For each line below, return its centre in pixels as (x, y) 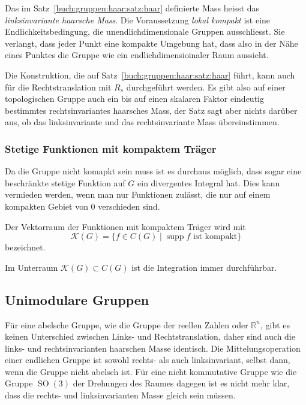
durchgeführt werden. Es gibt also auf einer (206, 87)
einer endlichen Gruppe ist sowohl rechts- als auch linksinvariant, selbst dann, (148, 360)
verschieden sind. (129, 206)
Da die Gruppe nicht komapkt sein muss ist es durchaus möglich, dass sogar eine (153, 171)
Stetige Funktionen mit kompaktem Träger (111, 148)
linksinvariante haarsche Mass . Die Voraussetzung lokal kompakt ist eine (138, 19)
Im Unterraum (31, 267)
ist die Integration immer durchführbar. (204, 267)
